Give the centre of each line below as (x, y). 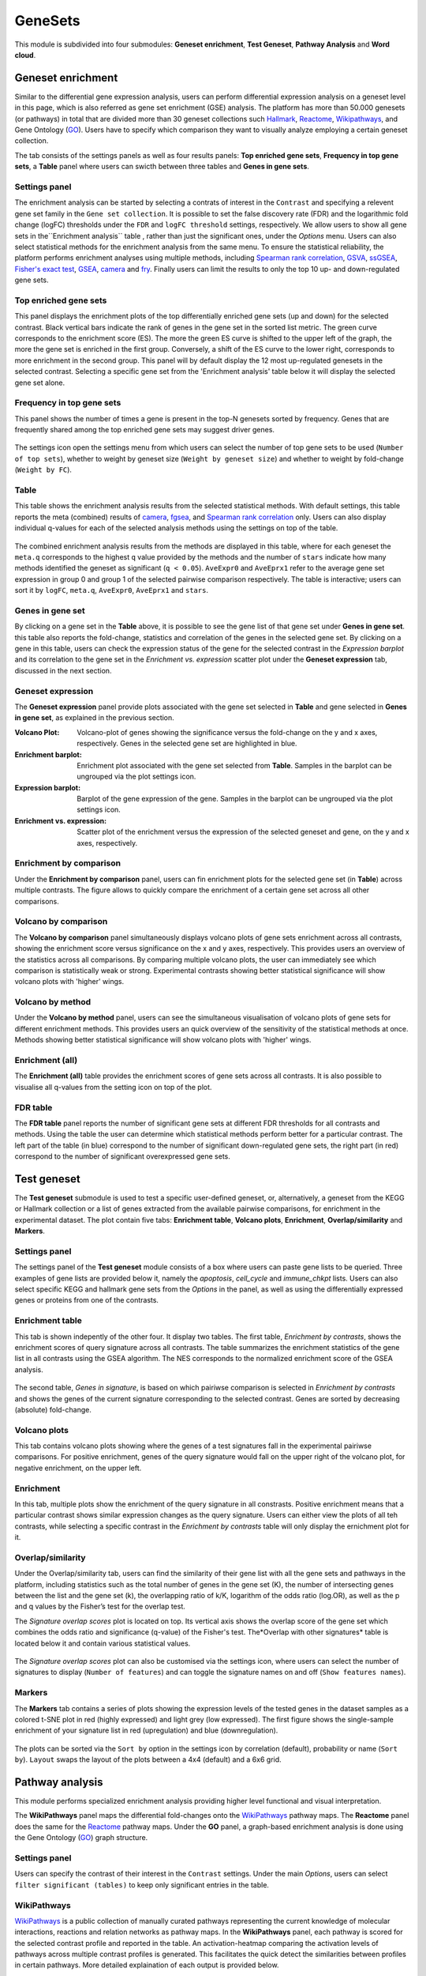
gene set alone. (40, 383)
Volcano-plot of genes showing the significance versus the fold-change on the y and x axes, (227, 732)
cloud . (25, 55)
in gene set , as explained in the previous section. (95, 718)
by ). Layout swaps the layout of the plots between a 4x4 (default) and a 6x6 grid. (148, 1759)
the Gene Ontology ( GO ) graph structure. (81, 1838)
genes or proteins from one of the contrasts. (87, 1300)
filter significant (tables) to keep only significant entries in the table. (142, 1884)
